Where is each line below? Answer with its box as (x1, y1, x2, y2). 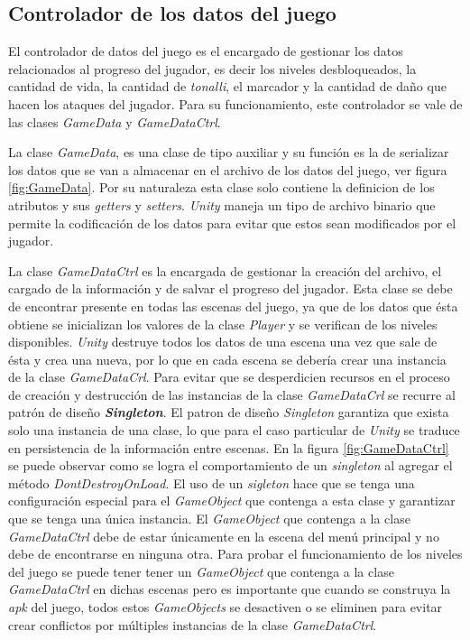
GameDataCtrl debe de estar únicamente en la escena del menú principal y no (8, 526, 439, 545)
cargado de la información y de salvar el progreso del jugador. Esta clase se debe (8, 279, 453, 298)
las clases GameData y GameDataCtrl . (8, 112, 221, 131)
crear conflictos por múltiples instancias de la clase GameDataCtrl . (8, 615, 377, 634)
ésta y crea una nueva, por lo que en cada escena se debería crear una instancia (8, 349, 447, 368)
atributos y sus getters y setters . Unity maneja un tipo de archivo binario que (8, 195, 436, 214)
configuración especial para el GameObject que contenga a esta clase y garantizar (8, 491, 456, 510)
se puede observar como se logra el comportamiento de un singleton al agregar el (8, 456, 453, 475)
